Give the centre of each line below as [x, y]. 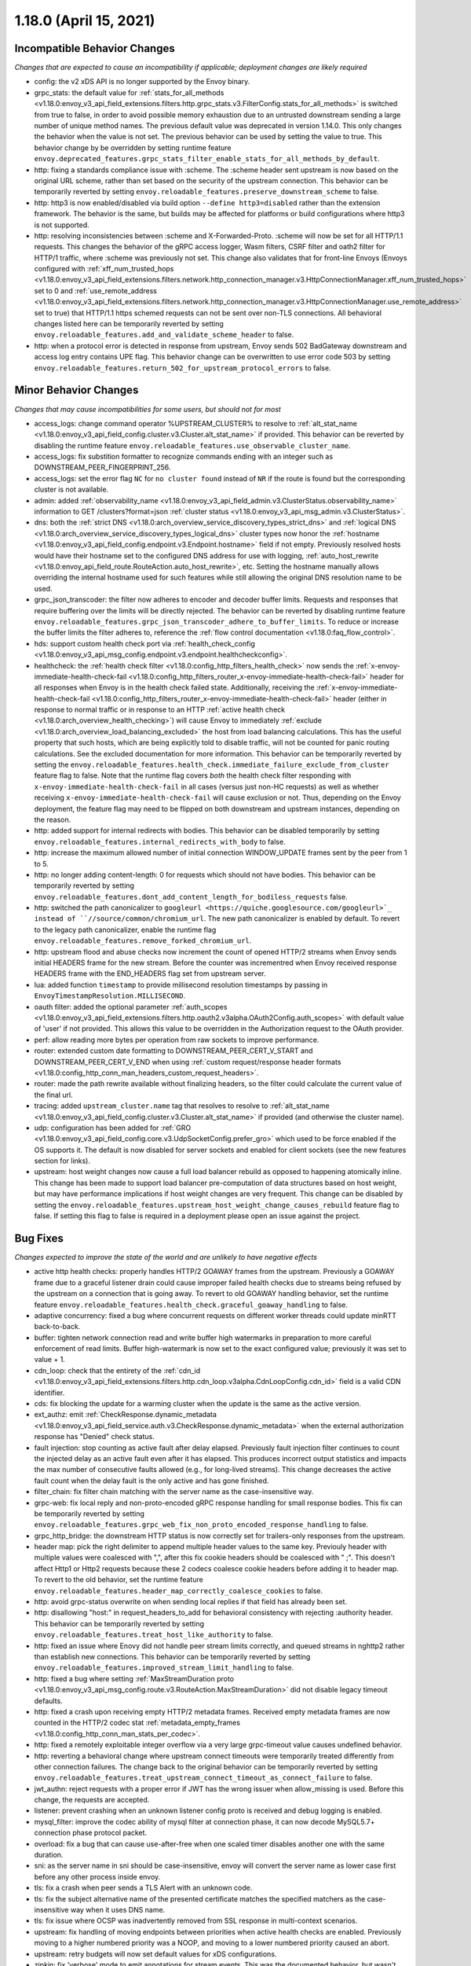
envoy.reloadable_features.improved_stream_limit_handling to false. [164, 1668]
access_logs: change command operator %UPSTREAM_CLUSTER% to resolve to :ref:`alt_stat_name [195, 423]
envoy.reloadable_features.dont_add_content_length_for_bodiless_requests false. [191, 896]
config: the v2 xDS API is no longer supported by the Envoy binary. [142, 82]
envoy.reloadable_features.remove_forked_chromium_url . [143, 941]
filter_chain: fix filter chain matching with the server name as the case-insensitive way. [174, 1492]
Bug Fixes [39, 1238]
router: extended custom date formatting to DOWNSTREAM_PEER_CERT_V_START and [173, 1051]
